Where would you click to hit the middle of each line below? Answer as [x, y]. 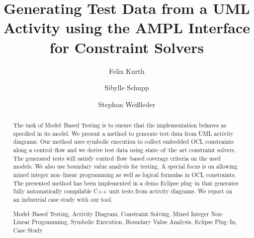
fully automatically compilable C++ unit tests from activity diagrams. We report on [123, 191]
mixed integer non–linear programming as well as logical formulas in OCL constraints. [125, 175]
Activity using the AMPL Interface [127, 28]
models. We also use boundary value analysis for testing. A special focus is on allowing [125, 166]
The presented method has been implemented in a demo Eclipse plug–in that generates [126, 183]
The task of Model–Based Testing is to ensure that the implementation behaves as [120, 125]
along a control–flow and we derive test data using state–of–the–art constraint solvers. [125, 150]
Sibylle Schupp [127, 88]
